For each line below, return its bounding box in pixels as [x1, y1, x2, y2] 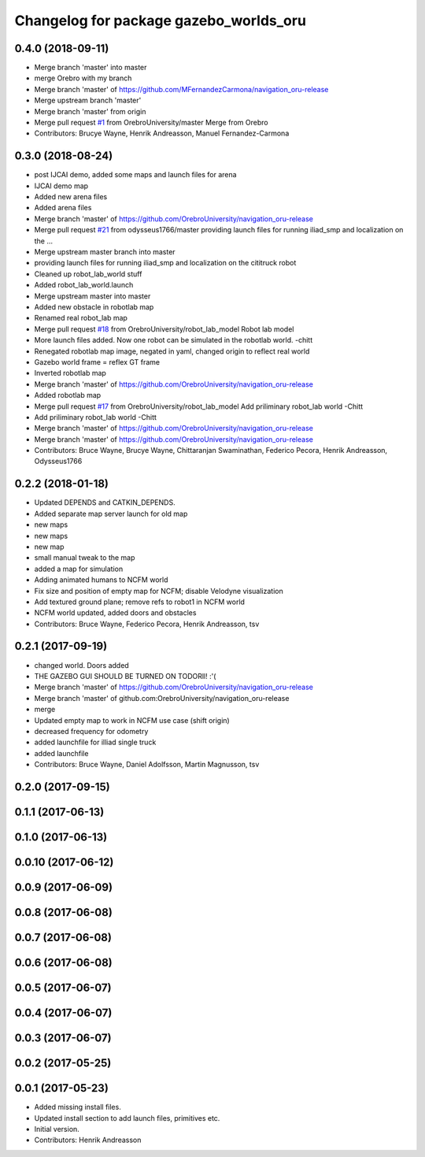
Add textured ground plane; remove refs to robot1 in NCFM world [34, 597, 246, 606]
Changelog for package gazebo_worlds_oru [14, 12, 307, 29]
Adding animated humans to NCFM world [34, 575, 168, 584]
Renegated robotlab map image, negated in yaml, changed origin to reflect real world [34, 347, 310, 356]
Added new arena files [34, 192, 108, 202]
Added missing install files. [34, 1103, 121, 1112]
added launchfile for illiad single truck [34, 737, 157, 747]
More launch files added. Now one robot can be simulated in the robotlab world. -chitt [34, 336, 313, 345]
